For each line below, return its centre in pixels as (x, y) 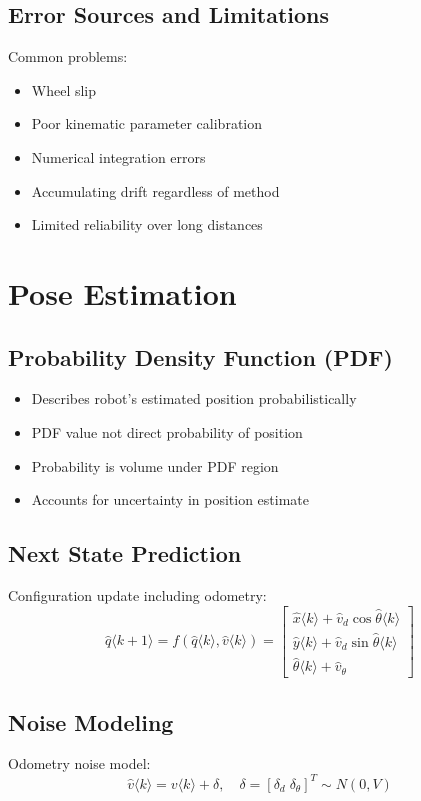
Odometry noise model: (79, 763)
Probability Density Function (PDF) (200, 356)
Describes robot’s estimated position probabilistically (194, 398)
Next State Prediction (125, 553)
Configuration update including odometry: (137, 594)
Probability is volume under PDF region (155, 465)
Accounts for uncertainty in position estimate (170, 499)
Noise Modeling (91, 721)
